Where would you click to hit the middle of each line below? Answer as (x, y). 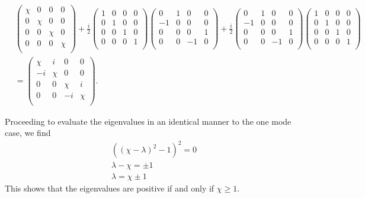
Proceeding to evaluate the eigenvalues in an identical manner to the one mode (148, 121)
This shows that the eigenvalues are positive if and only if (110, 188)
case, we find (28, 133)
